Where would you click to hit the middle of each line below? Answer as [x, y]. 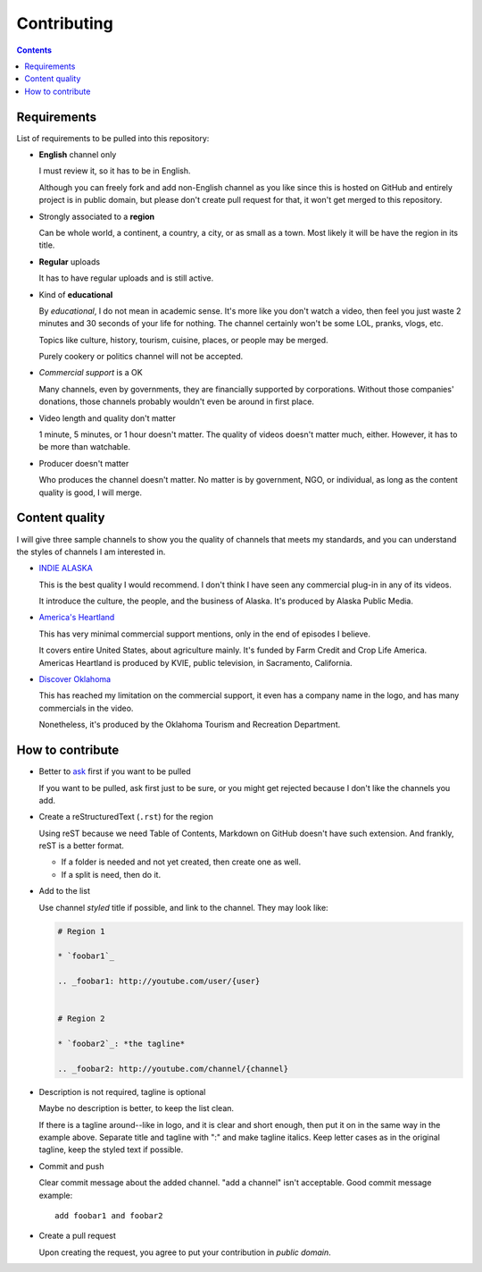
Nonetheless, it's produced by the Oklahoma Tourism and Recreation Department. [190, 725]
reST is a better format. [82, 846]
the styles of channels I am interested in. [91, 552]
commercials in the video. [86, 708]
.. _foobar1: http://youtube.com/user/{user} [159, 981]
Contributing [65, 23]
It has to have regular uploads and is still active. [126, 278]
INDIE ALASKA [66, 569]
